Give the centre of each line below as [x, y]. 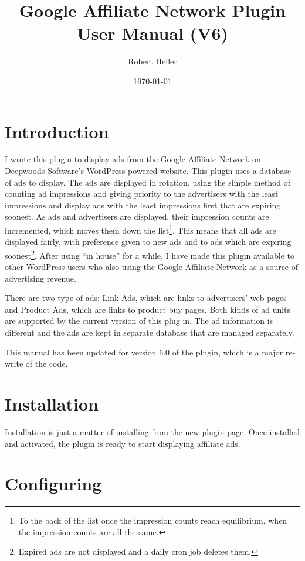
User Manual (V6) [152, 33]
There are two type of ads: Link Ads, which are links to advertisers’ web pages [146, 298]
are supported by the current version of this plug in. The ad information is [139, 321]
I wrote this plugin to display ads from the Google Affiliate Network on [133, 159]
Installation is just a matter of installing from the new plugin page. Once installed [152, 431]
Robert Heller [152, 61]
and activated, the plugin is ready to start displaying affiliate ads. [123, 443]
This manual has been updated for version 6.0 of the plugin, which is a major [144, 352]
